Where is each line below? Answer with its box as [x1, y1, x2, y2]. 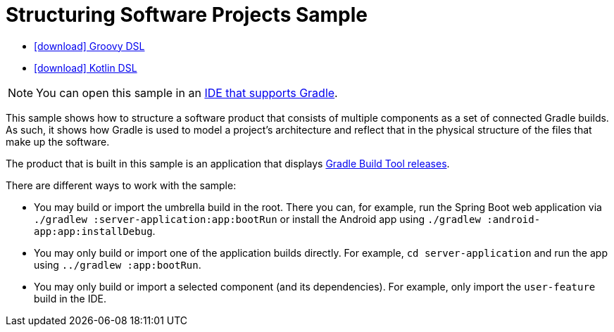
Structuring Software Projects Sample [6, 3, 368, 27]
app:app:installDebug [34, 225, 153, 237]
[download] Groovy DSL [34, 39, 145, 52]
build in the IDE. [34, 292, 107, 305]
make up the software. [6, 135, 110, 148]
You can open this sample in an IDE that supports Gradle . [36, 85, 338, 100]
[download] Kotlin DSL [34, 61, 137, 74]
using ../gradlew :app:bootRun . [34, 258, 201, 271]
